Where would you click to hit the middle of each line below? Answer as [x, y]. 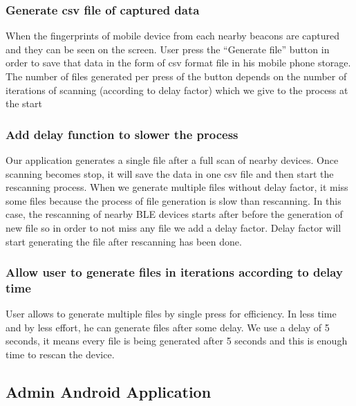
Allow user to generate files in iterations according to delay [174, 272]
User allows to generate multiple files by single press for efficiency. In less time [171, 314]
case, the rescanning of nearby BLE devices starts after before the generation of [174, 214]
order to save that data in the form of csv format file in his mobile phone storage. [178, 63]
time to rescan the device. [60, 354]
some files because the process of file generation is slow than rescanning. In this [174, 200]
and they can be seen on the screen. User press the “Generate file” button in [168, 49]
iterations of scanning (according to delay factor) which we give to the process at [177, 90]
